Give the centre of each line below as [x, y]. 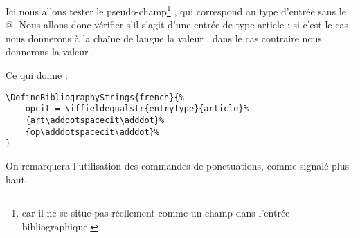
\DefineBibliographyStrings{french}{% [95, 97]
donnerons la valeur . [50, 52]
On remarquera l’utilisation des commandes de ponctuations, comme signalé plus [178, 165]
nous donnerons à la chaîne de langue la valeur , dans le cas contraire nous [164, 38]
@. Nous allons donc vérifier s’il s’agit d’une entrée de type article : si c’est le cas [177, 25]
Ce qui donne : [37, 75]
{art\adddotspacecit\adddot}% [95, 120]
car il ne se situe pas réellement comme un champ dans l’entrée [156, 213]
